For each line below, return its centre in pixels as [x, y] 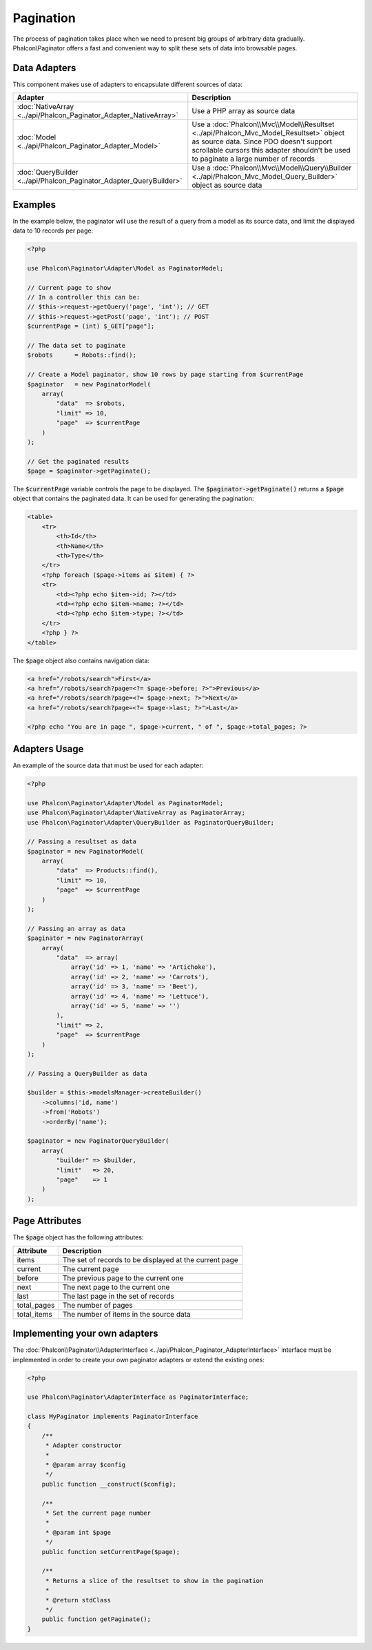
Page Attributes [47, 1221]
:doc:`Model [37, 137]
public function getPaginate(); [96, 1619]
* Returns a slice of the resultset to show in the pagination [154, 1581]
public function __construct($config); [109, 1484]
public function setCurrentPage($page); [111, 1552]
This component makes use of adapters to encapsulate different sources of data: [128, 84]
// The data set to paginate [76, 346]
